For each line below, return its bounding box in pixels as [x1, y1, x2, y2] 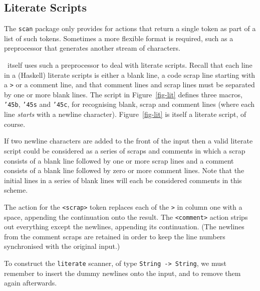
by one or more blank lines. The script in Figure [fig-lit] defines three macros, [4, 89, 242, 99]
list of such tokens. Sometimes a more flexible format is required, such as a [4, 33, 233, 43]
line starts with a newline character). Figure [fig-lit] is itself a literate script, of [4, 109, 246, 119]
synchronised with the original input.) [4, 241, 120, 251]
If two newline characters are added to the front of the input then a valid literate [4, 135, 253, 146]
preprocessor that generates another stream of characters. [4, 43, 180, 53]
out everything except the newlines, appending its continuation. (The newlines [4, 221, 244, 232]
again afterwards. [4, 277, 57, 288]
